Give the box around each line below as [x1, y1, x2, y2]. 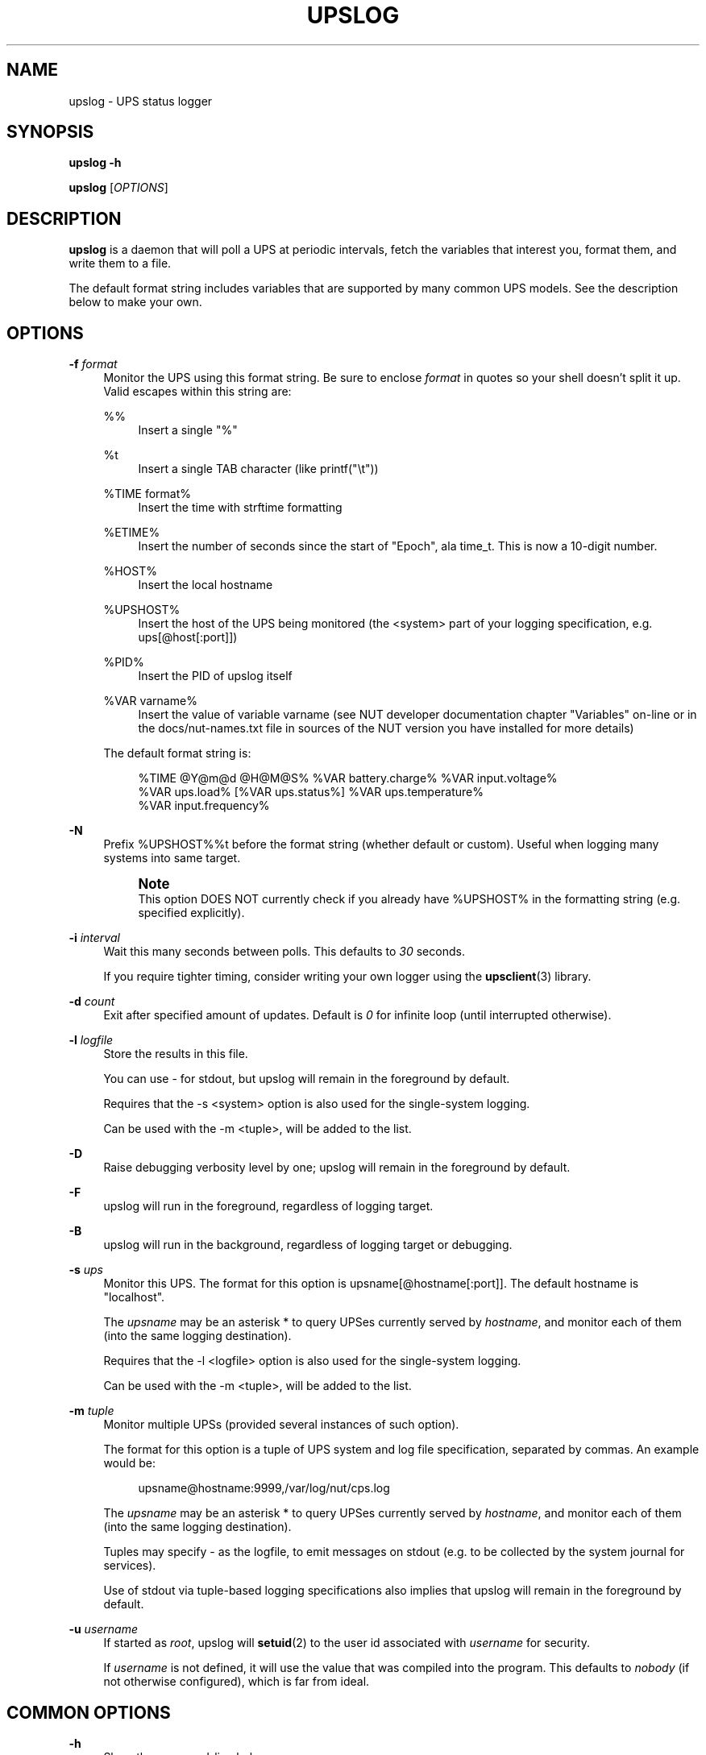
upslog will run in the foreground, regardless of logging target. [103, 1199, 434, 1214]
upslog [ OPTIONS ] [69, 180, 168, 195]
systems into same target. [103, 851, 241, 865]
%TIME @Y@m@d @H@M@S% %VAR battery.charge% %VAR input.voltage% [138, 771, 558, 786]
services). [103, 1558, 156, 1573]
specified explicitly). [138, 906, 245, 920]
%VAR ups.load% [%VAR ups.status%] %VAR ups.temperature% [138, 785, 484, 799]
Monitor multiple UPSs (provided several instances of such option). [103, 1417, 459, 1432]
